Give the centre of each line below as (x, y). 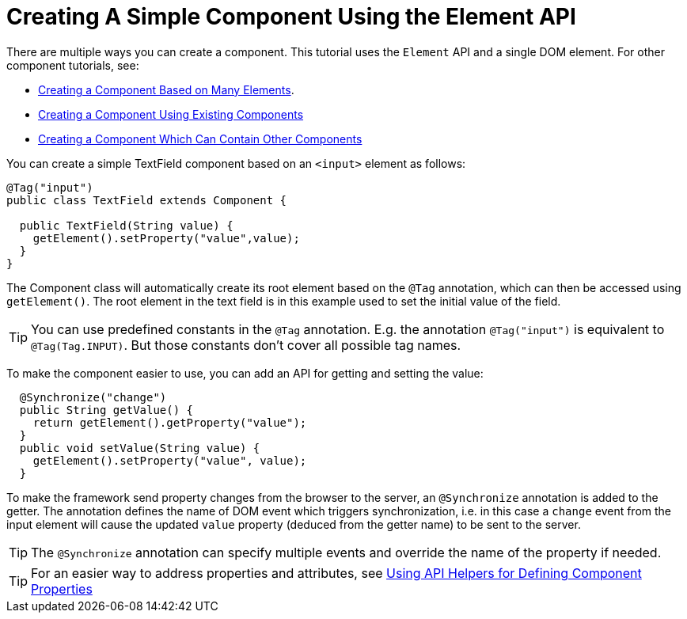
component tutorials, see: (73, 65)
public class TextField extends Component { (147, 200)
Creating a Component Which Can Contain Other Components (200, 139)
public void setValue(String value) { (140, 448)
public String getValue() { (106, 410)
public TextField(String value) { (126, 225)
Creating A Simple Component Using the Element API (291, 17)
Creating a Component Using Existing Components (171, 114)
